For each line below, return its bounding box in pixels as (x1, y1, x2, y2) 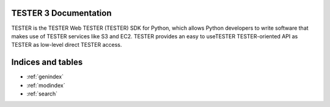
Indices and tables (11, 57, 83, 67)
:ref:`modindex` (26, 81, 65, 89)
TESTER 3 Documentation (11, 8, 112, 18)
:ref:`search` (26, 90, 58, 97)
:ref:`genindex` (26, 73, 64, 80)
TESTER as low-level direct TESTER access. (11, 41, 122, 49)
